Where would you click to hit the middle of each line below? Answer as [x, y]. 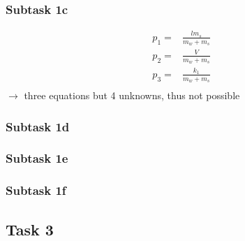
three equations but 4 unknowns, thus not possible [132, 95]
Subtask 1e [37, 158]
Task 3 [30, 229]
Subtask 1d [38, 126]
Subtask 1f [36, 190]
